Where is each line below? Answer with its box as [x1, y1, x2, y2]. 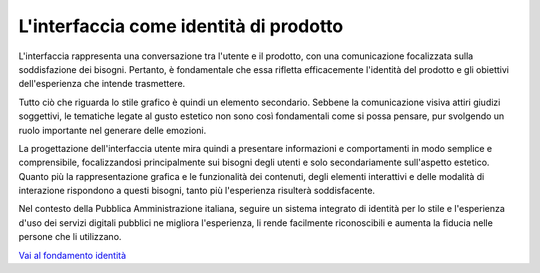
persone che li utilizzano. [18, 231, 122, 243]
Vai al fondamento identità [18, 249, 127, 261]
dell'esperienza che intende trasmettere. [18, 78, 186, 90]
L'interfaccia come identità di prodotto [18, 15, 344, 37]
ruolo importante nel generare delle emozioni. [18, 124, 207, 136]
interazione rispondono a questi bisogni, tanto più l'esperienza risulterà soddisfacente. [18, 185, 375, 197]
